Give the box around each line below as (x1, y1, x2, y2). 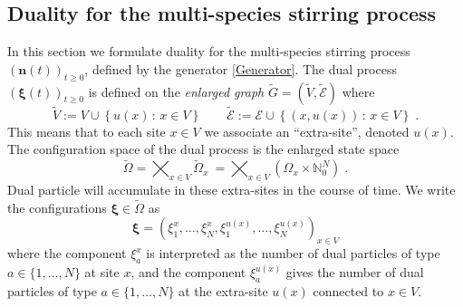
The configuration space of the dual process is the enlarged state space (7, 139, 400, 158)
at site (84, 263, 120, 282)
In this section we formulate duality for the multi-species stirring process (7, 42, 410, 61)
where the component (7, 244, 127, 263)
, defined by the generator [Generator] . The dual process (84, 59, 397, 78)
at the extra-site (178, 281, 268, 300)
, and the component (130, 263, 246, 282)
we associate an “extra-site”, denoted (204, 121, 410, 140)
